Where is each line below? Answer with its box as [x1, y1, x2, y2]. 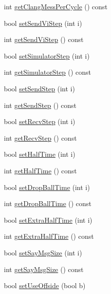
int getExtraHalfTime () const [4, 231, 94, 241]
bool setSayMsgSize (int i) [4, 247, 82, 257]
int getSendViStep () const [4, 34, 84, 44]
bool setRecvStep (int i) [4, 116, 75, 126]
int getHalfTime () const [4, 165, 77, 175]
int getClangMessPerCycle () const [4, 1, 108, 11]
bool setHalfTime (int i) [4, 149, 75, 159]
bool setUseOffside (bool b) [4, 280, 86, 291]
